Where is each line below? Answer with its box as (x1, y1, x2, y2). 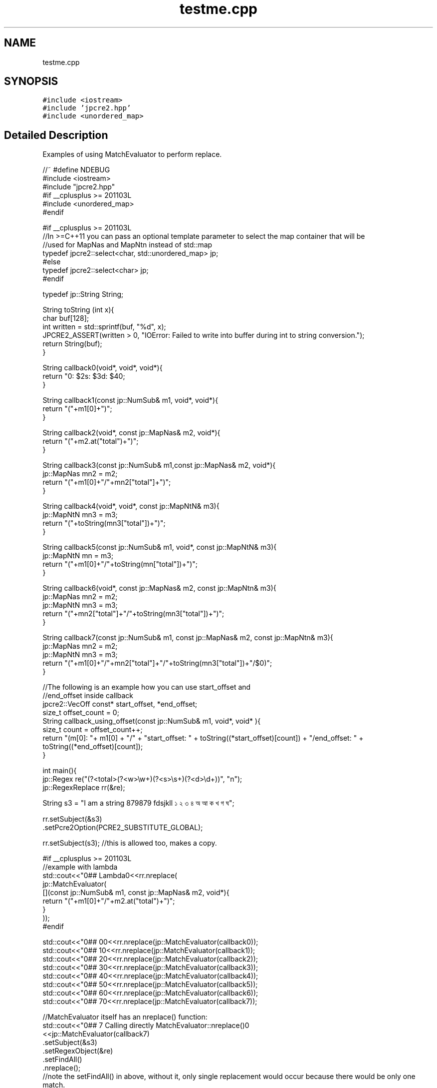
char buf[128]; (42, 314, 89, 323)
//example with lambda (42, 863, 118, 872)
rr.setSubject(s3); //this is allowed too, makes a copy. (42, 839, 217, 848)
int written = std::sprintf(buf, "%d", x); (42, 322, 166, 331)
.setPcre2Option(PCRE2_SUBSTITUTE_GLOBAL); (42, 823, 203, 832)
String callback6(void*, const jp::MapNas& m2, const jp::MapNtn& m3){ (42, 584, 276, 593)
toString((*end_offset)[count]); (42, 742, 143, 751)
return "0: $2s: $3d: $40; (42, 372, 125, 381)
